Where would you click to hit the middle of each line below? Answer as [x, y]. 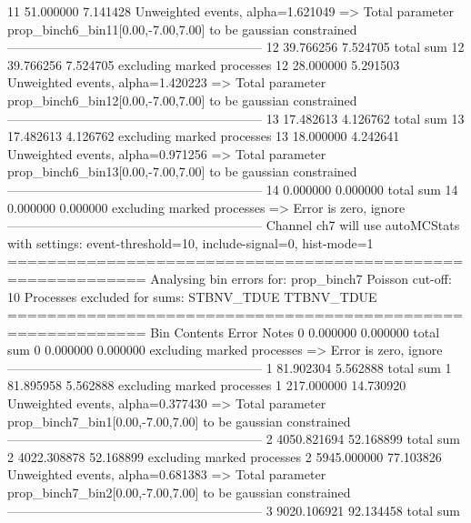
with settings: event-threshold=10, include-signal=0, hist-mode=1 [190, 242]
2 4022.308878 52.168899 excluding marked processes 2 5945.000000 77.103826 [225, 456]
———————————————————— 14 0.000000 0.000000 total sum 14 [233, 189]
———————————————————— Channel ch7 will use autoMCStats [234, 225]
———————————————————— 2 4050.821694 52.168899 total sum [234, 439]
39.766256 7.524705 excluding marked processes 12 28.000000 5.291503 [204, 64]
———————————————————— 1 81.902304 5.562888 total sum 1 [230, 367]
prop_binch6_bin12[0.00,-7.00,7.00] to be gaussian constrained [182, 100]
